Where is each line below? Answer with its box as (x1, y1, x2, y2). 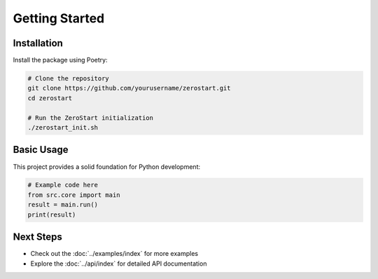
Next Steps (13, 231, 62, 243)
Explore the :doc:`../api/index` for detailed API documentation (30, 259, 207, 268)
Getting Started (13, 11, 105, 26)
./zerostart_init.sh (27, 123, 98, 131)
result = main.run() (27, 200, 98, 209)
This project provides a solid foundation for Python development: (13, 162, 201, 171)
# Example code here (27, 181, 98, 189)
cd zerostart (27, 94, 73, 102)
